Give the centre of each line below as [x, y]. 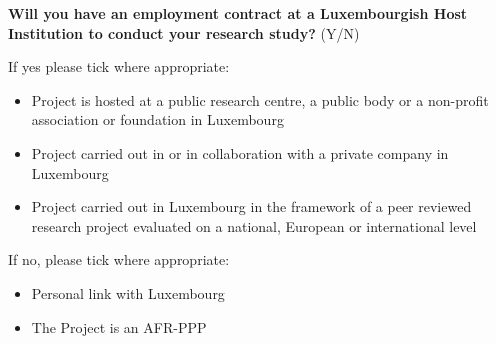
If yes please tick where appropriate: [119, 66]
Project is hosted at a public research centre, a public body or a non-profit [260, 99]
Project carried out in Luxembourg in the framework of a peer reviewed [251, 206]
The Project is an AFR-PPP [119, 326]
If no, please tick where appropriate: [119, 259]
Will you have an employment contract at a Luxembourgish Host [238, 13]
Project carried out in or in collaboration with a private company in [240, 152]
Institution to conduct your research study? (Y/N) [184, 32]
